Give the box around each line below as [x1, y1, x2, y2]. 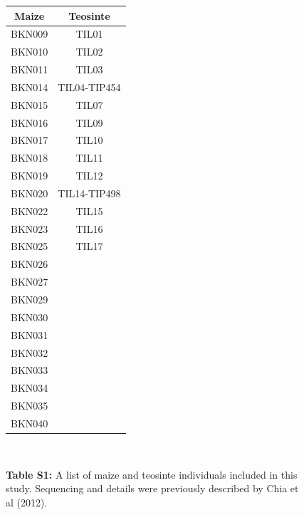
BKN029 [11, 292, 48, 306]
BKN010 [11, 44, 48, 59]
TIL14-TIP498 [58, 185, 121, 200]
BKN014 [11, 79, 48, 94]
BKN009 [11, 26, 48, 41]
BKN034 [11, 380, 48, 395]
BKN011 [11, 62, 48, 77]
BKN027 [11, 274, 48, 289]
